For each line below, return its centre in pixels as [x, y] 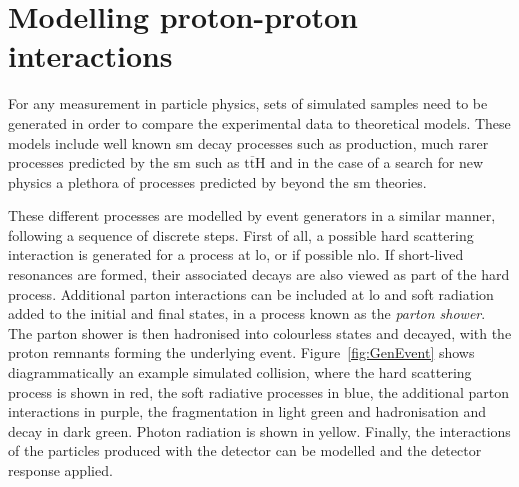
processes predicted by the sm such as [124, 162]
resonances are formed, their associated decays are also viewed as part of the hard [259, 274]
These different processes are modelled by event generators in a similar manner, [252, 215]
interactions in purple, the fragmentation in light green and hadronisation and [247, 411]
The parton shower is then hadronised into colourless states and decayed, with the [260, 332]
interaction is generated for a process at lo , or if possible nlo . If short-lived [236, 254]
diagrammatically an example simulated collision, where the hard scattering [240, 372]
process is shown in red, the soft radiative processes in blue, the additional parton [258, 391]
